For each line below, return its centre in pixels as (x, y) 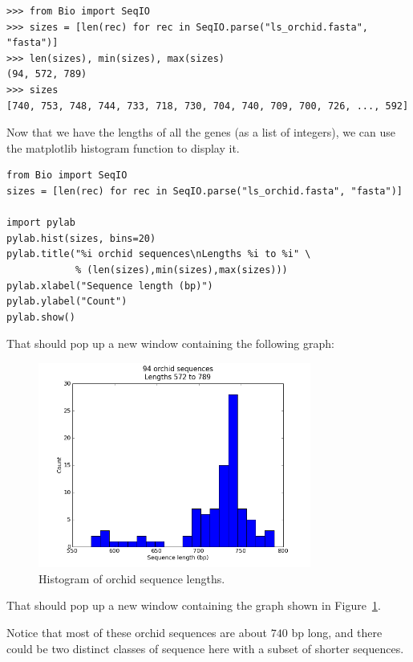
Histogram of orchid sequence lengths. (132, 578)
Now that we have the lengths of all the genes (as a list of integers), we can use (201, 132)
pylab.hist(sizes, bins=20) (81, 238)
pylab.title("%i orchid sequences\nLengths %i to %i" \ (159, 254)
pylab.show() (41, 317)
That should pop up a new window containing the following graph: (170, 343)
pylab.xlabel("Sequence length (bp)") (110, 286)
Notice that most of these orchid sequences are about (137, 633)
